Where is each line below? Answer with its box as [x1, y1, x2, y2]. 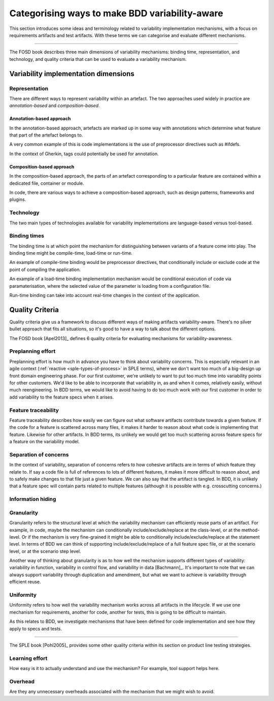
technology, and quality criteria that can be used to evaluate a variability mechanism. [9, 56, 187, 62]
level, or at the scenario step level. [9, 548, 81, 554]
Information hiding [9, 495, 56, 503]
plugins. [9, 196, 26, 203]
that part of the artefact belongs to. [9, 132, 83, 138]
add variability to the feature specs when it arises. [9, 394, 114, 400]
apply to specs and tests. [9, 625, 62, 631]
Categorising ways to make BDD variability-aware [9, 8, 223, 19]
